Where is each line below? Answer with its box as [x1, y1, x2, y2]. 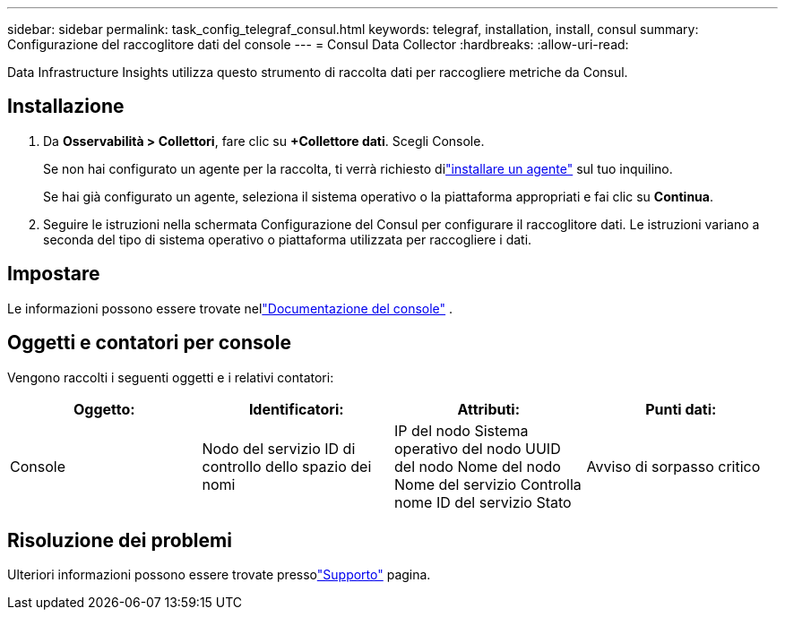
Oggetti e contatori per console [7, 331, 291, 355]
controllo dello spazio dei [202, 457, 372, 476]
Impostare [7, 262, 100, 286]
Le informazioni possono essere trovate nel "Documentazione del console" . [7, 300, 453, 316]
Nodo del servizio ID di [202, 439, 356, 458]
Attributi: [457, 399, 521, 418]
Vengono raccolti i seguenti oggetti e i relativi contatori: [7, 369, 334, 385]
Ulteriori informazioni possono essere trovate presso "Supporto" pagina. [7, 567, 431, 583]
